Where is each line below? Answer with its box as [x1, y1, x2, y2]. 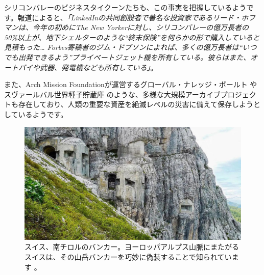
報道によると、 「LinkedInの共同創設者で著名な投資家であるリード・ [17, 12, 242, 22]
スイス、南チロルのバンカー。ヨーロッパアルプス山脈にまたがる [25, 241, 239, 252]
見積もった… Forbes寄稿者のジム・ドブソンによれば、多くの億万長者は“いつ [4, 42, 257, 52]
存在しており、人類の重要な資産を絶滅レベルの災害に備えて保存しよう [18, 99, 253, 109]
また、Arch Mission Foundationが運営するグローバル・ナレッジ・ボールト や [4, 79, 257, 90]
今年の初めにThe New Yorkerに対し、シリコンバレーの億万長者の [32, 22, 249, 33]
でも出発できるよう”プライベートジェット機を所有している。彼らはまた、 [4, 51, 251, 62]
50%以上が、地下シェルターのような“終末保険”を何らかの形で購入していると [4, 32, 260, 42]
